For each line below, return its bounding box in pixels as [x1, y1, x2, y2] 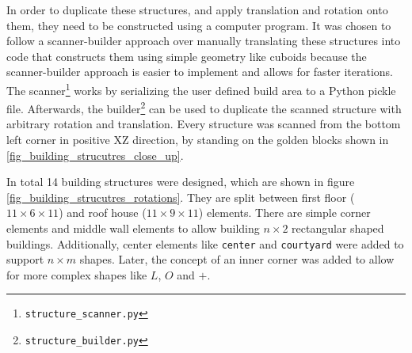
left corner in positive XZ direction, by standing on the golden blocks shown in [6, 131, 389, 148]
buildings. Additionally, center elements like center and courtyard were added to [6, 235, 404, 252]
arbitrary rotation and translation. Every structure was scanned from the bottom [6, 116, 401, 132]
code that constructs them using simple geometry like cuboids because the [6, 47, 367, 64]
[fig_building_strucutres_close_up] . [6, 146, 184, 163]
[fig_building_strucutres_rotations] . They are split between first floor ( [6, 188, 355, 205]
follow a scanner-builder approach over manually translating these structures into [6, 32, 401, 49]
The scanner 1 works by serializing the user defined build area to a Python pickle [6, 79, 396, 98]
